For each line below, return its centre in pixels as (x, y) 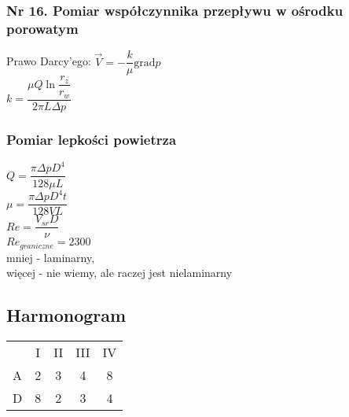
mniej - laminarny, (51, 257)
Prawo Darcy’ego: (49, 61)
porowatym (42, 28)
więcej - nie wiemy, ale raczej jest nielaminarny (119, 273)
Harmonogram (66, 315)
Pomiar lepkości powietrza (92, 139)
